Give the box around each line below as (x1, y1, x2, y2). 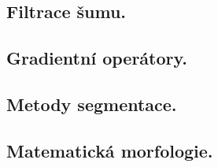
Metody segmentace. (6, 91, 177, 116)
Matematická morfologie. (6, 138, 213, 162)
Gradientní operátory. (6, 46, 187, 70)
